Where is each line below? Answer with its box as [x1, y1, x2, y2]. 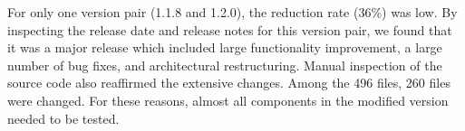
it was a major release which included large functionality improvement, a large [7, 38, 442, 57]
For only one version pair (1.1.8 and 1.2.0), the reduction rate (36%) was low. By [7, 3, 458, 21]
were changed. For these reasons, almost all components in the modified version [7, 90, 449, 109]
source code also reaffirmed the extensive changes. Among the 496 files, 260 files [7, 73, 450, 92]
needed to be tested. [7, 108, 120, 127]
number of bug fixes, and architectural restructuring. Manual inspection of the [7, 55, 442, 74]
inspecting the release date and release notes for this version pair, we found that [7, 20, 452, 39]
